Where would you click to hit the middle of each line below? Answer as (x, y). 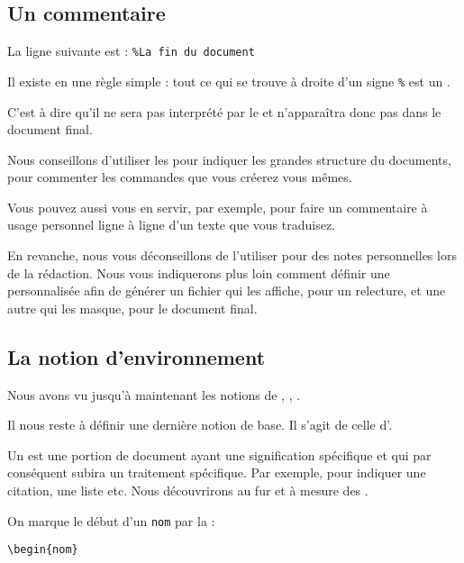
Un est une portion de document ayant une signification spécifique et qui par (219, 454)
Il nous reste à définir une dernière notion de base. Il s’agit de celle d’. (200, 425)
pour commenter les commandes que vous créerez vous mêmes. (180, 177)
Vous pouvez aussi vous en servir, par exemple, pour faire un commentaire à (218, 207)
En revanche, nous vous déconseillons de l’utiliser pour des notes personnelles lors (232, 255)
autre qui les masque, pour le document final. (132, 308)
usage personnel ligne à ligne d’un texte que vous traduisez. (171, 225)
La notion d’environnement (136, 356)
